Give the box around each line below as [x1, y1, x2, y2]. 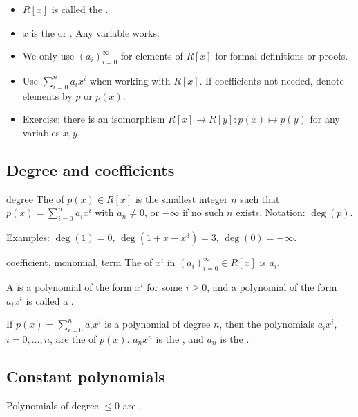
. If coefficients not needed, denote [199, 73, 344, 87]
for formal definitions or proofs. [215, 48, 348, 63]
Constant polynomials [6, 365, 165, 387]
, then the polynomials [219, 317, 315, 331]
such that [240, 191, 280, 206]
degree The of [6, 191, 64, 206]
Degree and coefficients [6, 159, 175, 180]
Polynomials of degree [6, 398, 99, 412]
